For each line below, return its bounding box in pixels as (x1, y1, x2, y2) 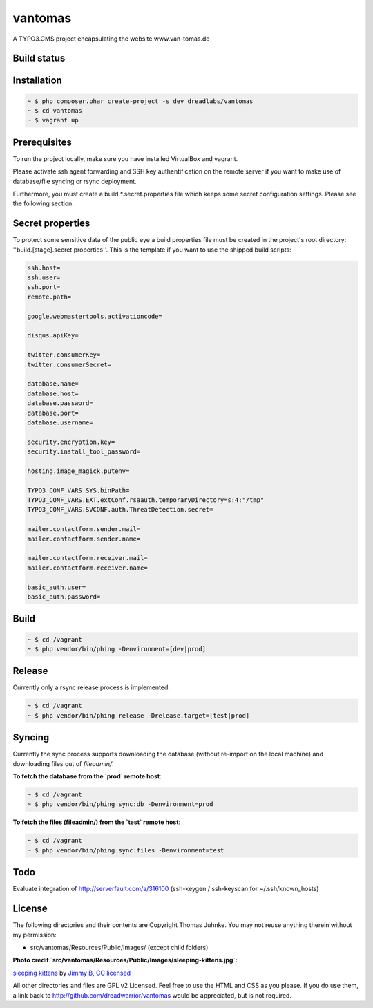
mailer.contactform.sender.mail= (27, 525, 141, 533)
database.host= (27, 389, 79, 398)
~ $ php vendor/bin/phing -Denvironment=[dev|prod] (27, 645, 207, 653)
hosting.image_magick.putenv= (27, 467, 130, 475)
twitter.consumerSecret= (27, 360, 112, 368)
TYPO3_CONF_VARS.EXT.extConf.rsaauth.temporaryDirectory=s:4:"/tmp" (27, 496, 265, 504)
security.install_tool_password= (27, 448, 141, 456)
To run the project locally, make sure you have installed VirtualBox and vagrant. (12, 154, 238, 162)
